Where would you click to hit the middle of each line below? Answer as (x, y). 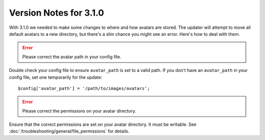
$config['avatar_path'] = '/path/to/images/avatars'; (84, 88)
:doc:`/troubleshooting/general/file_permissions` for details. (69, 131)
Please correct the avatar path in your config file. (72, 57)
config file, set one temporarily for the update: (56, 77)
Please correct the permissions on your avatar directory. (79, 111)
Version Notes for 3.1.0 (56, 13)
